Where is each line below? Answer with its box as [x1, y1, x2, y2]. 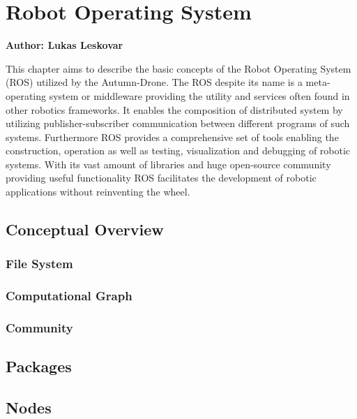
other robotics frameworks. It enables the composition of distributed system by [6, 102, 343, 117]
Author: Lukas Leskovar [6, 38, 123, 52]
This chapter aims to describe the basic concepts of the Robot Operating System [6, 61, 351, 75]
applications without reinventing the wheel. [6, 184, 190, 199]
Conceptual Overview [6, 219, 164, 240]
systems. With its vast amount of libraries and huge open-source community [6, 156, 331, 171]
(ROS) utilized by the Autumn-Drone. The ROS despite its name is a [6, 75, 303, 89]
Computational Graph [6, 287, 132, 304]
